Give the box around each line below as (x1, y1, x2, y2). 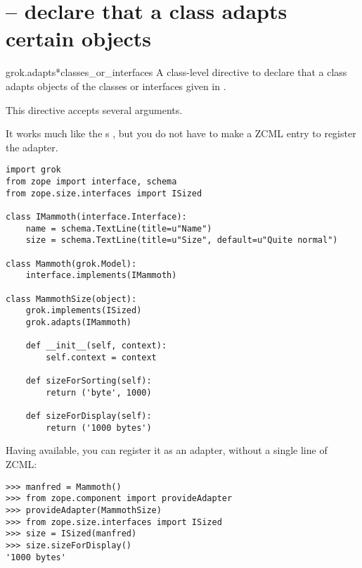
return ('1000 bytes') (46, 422, 152, 433)
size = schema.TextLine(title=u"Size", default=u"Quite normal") (25, 235, 338, 246)
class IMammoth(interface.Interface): (6, 211, 187, 222)
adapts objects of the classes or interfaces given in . (6, 78, 226, 93)
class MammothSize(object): (6, 294, 137, 304)
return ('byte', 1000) (46, 387, 152, 398)
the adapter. (6, 139, 58, 154)
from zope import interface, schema (6, 176, 177, 187)
